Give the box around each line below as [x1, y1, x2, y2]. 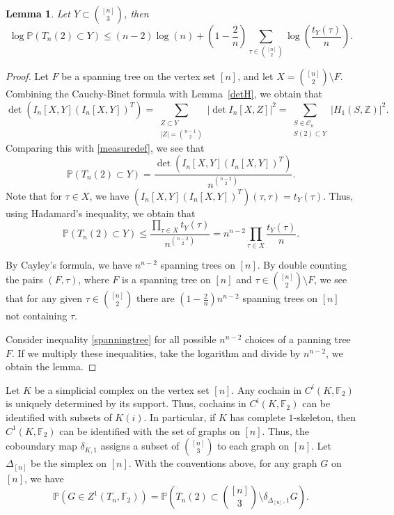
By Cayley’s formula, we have [6, 257, 132, 271]
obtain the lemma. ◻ [6, 359, 97, 374]
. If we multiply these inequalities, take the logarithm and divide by [12, 345, 301, 360]
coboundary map [6, 438, 77, 453]
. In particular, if [143, 409, 216, 424]
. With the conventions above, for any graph [128, 456, 317, 470]
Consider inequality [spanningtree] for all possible [6, 332, 216, 346]
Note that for [6, 188, 62, 203]
